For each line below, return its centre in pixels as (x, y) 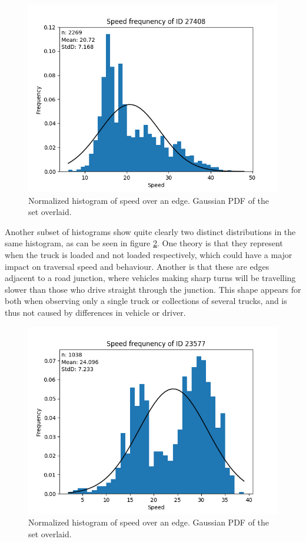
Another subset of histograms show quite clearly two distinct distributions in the (150, 231)
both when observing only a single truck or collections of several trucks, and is (146, 301)
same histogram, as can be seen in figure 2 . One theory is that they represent (144, 243)
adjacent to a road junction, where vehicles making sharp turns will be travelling (150, 278)
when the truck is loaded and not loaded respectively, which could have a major (149, 254)
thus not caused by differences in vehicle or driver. (95, 312)
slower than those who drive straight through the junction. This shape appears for (153, 289)
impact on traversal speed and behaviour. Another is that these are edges (137, 266)
